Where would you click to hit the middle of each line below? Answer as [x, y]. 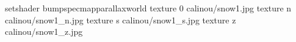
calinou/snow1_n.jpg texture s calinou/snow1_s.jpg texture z [121, 19]
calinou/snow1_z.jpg [44, 31]
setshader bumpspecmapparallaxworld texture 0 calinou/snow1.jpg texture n [148, 8]
